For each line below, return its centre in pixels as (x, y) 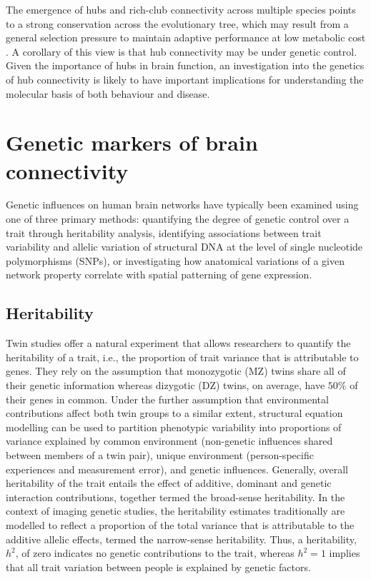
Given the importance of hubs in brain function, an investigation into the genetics (185, 65)
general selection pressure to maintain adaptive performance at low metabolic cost (186, 37)
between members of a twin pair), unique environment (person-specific (160, 454)
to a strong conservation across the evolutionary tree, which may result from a (177, 23)
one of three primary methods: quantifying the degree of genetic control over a (178, 219)
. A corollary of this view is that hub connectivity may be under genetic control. (182, 51)
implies (345, 553)
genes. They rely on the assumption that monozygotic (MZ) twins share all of (176, 371)
